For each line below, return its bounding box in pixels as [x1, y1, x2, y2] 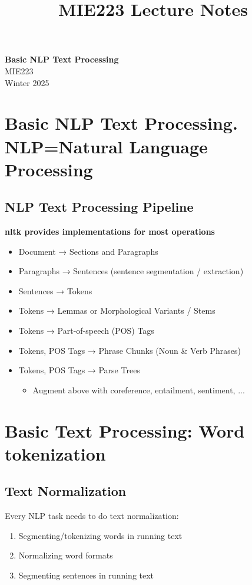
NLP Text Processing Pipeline [5, 198, 194, 216]
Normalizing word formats [18, 549, 113, 561]
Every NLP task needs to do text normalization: [5, 510, 179, 522]
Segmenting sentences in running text [18, 569, 154, 581]
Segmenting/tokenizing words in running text [18, 529, 183, 541]
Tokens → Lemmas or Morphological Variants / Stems [18, 304, 215, 317]
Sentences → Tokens [18, 284, 92, 297]
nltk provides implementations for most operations [5, 225, 215, 238]
